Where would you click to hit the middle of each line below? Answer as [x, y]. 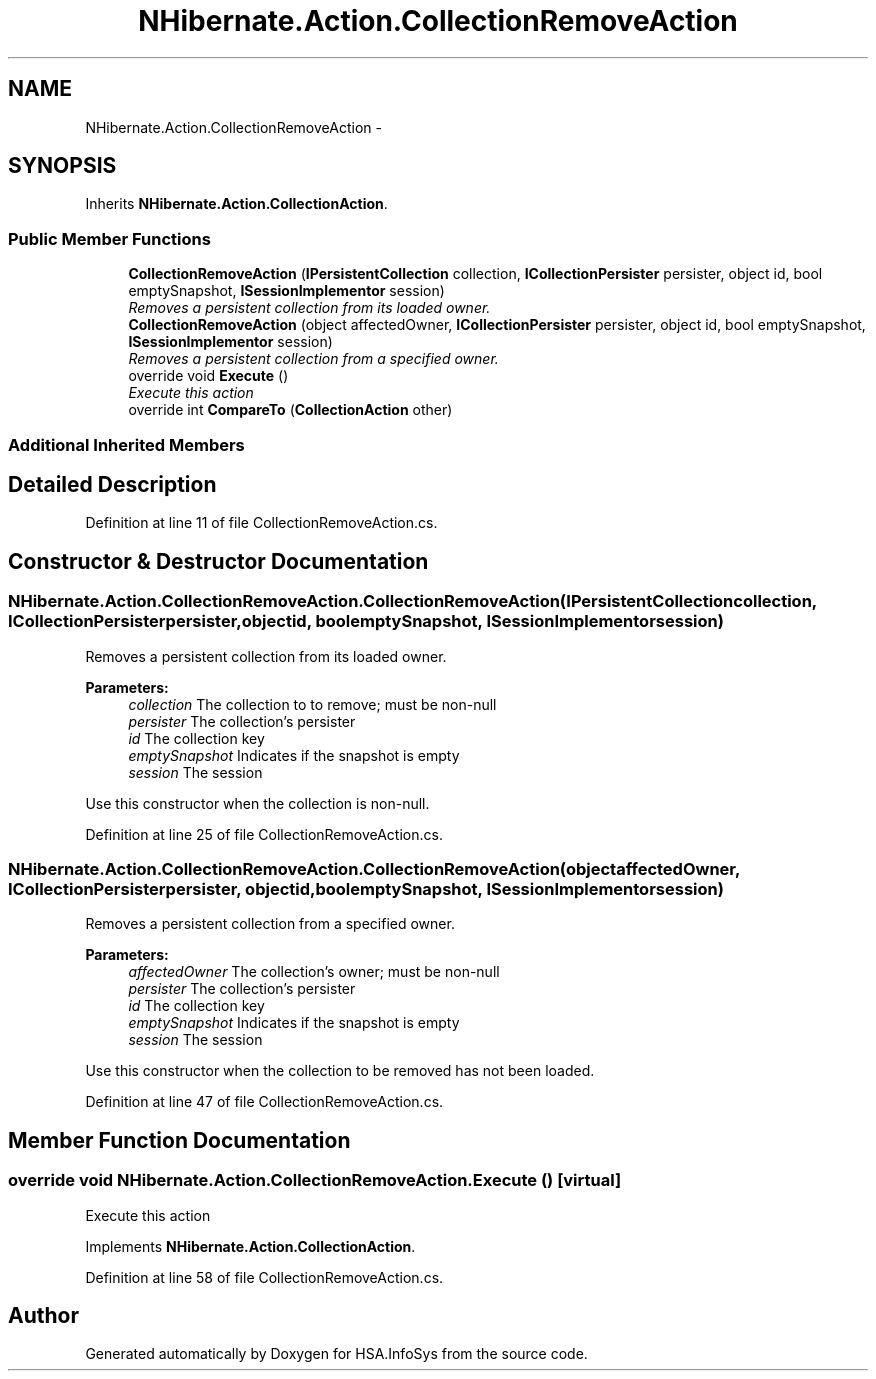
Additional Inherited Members [126, 444]
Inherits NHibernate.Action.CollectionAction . [236, 204]
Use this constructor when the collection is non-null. [257, 803]
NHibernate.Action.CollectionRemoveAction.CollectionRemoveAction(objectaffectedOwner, [374, 869]
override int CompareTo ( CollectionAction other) [290, 410]
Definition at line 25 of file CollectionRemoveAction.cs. [264, 834]
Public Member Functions [109, 238]
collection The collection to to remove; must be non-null [312, 704]
